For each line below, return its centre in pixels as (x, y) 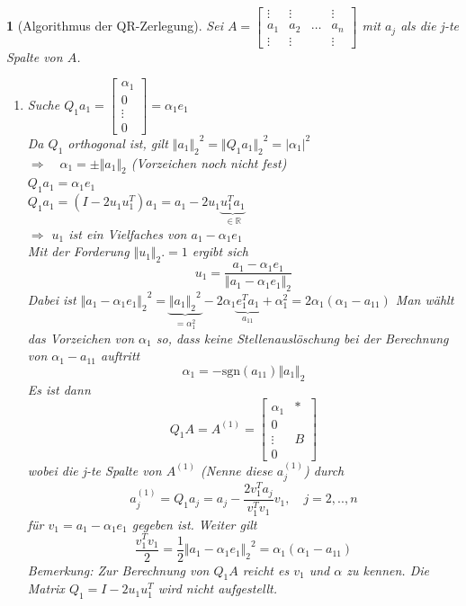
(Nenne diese (236, 470)
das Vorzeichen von (81, 338)
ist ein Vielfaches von (128, 233)
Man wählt (425, 299)
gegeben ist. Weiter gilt (194, 524)
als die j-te (430, 26)
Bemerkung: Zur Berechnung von (118, 570)
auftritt (121, 356)
